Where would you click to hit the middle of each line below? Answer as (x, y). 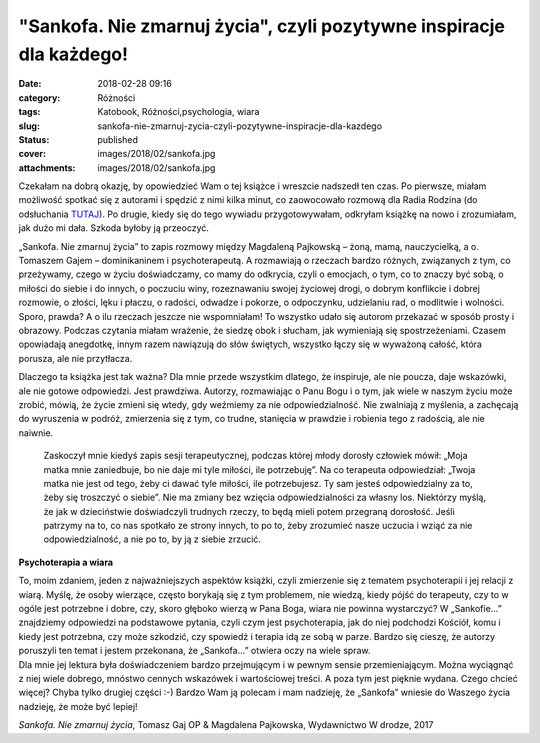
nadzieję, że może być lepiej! (78, 706)
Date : (30, 84)
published (118, 139)
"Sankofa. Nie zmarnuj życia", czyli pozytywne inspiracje (261, 26)
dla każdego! (73, 54)
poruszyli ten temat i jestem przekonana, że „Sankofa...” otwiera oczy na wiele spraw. (194, 651)
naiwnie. (36, 432)
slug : (29, 126)
